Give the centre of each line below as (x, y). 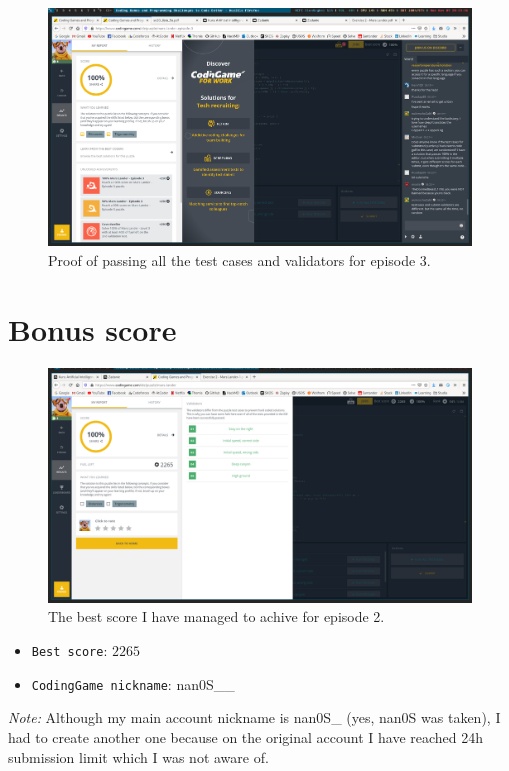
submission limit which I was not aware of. (138, 756)
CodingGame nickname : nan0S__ (133, 683)
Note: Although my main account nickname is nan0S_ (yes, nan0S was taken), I (254, 717)
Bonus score (92, 328)
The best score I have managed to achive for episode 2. (216, 616)
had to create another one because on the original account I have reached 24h (246, 736)
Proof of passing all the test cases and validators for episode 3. (239, 259)
